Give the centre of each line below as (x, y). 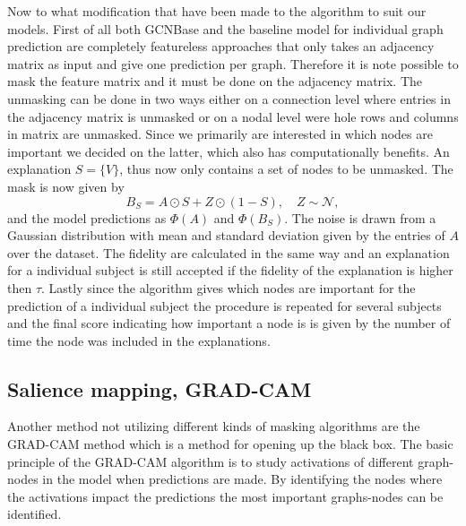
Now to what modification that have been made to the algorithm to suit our (217, 11)
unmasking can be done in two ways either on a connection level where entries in (229, 98)
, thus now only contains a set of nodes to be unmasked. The (286, 169)
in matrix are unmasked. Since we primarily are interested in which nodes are (220, 134)
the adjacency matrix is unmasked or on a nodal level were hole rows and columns (233, 116)
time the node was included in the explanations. (139, 340)
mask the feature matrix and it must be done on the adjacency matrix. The (215, 81)
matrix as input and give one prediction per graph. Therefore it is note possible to (233, 63)
